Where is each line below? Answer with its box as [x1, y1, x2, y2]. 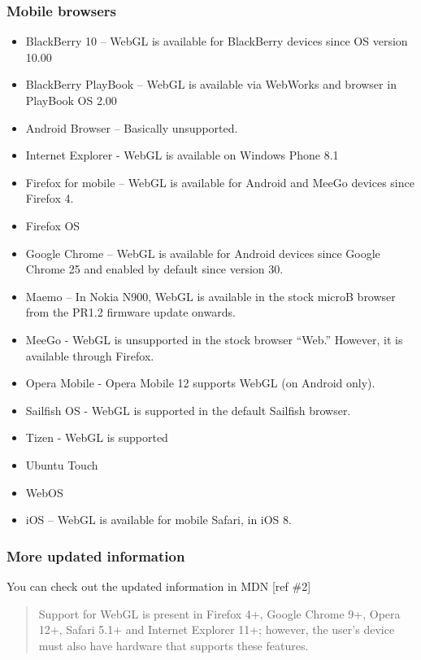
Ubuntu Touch [25, 456, 98, 473]
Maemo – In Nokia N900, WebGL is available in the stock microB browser [25, 287, 396, 304]
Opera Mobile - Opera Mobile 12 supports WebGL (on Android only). [25, 374, 375, 391]
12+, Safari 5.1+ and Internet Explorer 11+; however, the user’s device [38, 621, 395, 638]
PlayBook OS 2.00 [25, 92, 117, 108]
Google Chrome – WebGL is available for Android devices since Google [25, 244, 380, 261]
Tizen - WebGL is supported [25, 429, 168, 446]
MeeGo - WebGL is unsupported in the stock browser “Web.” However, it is [25, 330, 403, 347]
